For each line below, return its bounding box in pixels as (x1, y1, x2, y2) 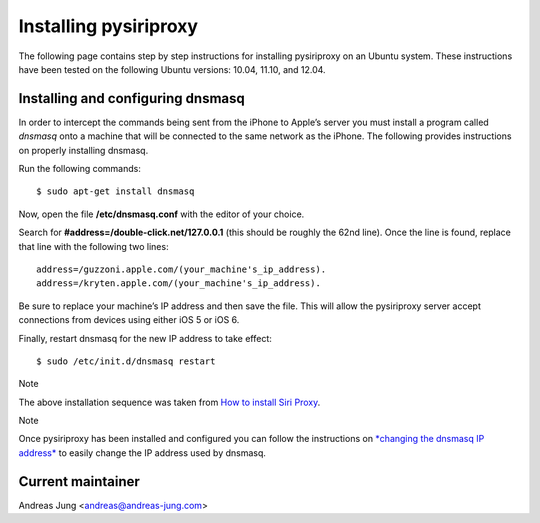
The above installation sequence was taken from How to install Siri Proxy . (18, 396, 321, 408)
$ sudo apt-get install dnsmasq (36, 186, 195, 197)
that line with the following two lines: (18, 240, 169, 252)
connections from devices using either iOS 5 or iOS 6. (18, 314, 240, 326)
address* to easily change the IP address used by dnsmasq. (18, 446, 267, 459)
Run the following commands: (18, 163, 142, 175)
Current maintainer (18, 473, 140, 490)
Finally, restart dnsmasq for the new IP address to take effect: (18, 332, 272, 344)
